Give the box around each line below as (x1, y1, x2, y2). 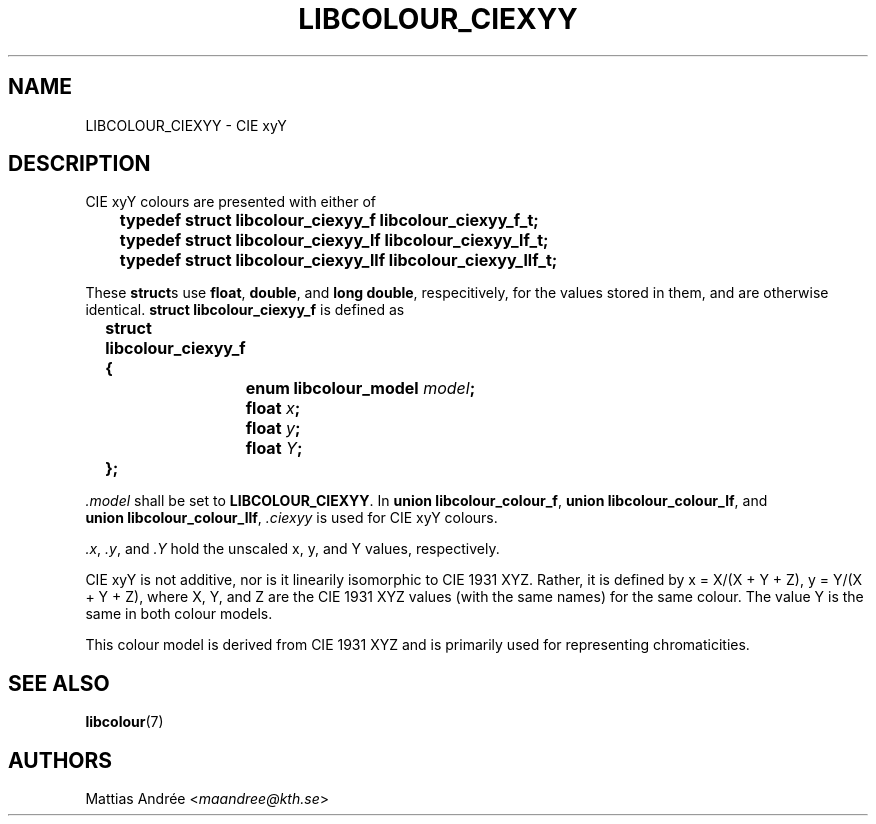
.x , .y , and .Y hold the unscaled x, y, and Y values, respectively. (85, 540, 500, 558)
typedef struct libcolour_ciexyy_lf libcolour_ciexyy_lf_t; (119, 230, 549, 251)
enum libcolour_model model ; (245, 378, 476, 399)
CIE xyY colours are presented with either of (85, 193, 376, 211)
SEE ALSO (8, 670, 110, 696)
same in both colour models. (85, 605, 273, 623)
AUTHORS (8, 747, 113, 773)
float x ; (245, 398, 301, 419)
